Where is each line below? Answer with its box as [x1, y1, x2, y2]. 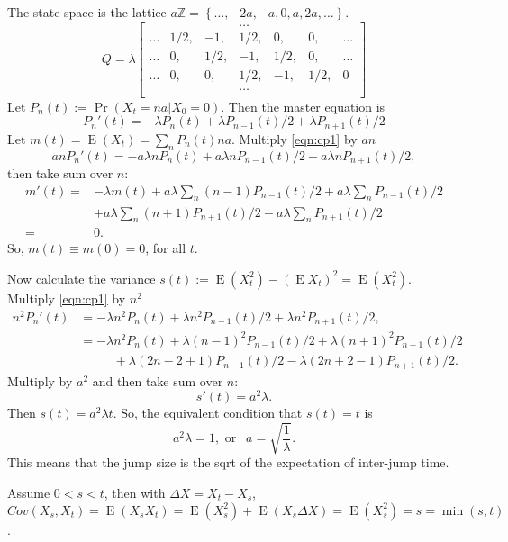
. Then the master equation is [221, 96, 386, 115]
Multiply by [7, 371, 73, 390]
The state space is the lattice [7, 3, 167, 21]
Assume [7, 483, 50, 501]
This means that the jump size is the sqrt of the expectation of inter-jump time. [7, 453, 449, 472]
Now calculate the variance [7, 268, 156, 287]
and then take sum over [92, 371, 223, 390]
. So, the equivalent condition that [113, 403, 303, 422]
